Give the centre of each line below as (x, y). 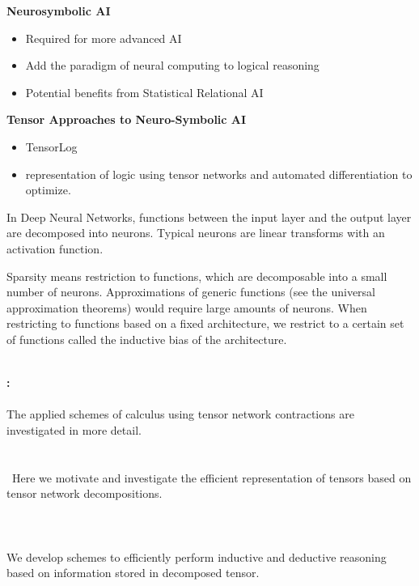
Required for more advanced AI (104, 38)
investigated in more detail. (74, 429)
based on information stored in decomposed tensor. (133, 573)
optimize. (48, 190)
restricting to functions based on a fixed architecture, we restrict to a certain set (205, 323)
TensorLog (51, 146)
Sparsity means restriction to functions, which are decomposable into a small (197, 276)
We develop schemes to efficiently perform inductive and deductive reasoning (197, 556)
